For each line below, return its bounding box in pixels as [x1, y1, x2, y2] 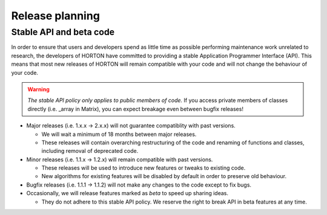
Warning [27, 85, 50, 93]
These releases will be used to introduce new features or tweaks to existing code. [41, 164, 246, 172]
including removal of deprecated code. [41, 147, 139, 155]
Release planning [11, 9, 100, 22]
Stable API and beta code [11, 27, 115, 37]
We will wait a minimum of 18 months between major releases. [41, 130, 197, 138]
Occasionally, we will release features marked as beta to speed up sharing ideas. [26, 190, 229, 197]
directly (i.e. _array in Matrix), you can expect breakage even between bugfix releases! [27, 105, 243, 112]
